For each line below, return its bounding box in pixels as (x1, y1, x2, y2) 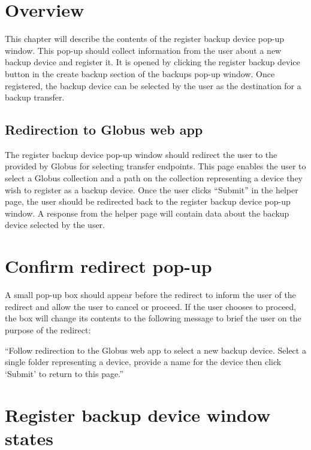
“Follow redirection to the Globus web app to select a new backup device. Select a (5, 343, 306, 356)
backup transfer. (5, 91, 65, 104)
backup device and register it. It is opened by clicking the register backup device (5, 56, 300, 68)
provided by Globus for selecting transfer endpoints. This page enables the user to (5, 160, 306, 172)
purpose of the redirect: (5, 323, 91, 336)
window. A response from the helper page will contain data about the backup (5, 206, 289, 219)
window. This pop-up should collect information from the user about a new (5, 44, 282, 56)
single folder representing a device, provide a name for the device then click (5, 355, 282, 368)
